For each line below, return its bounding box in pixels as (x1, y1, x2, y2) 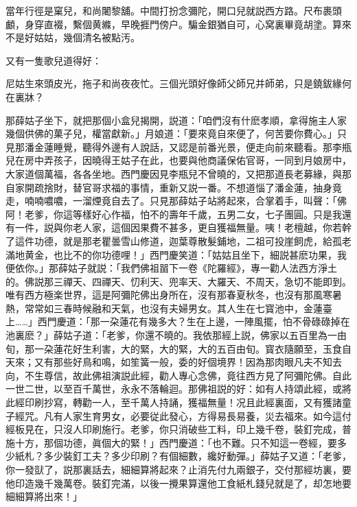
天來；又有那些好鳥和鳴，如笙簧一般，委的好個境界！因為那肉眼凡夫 (5, 355, 313, 369)
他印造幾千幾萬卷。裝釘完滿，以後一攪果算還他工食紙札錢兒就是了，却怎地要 (5, 475, 352, 490)
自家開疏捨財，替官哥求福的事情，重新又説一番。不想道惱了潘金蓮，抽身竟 (5, 180, 342, 194)
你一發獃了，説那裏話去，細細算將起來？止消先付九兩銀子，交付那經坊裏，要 (5, 462, 352, 476)
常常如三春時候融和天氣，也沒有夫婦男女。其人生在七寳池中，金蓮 (24, 300, 323, 315)
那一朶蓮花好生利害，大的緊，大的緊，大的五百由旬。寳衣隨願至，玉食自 (24, 341, 352, 355)
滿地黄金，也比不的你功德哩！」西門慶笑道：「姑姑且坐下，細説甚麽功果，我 (5, 247, 347, 261)
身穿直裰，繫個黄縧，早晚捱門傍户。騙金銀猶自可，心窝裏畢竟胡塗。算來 (24, 16, 352, 31)
